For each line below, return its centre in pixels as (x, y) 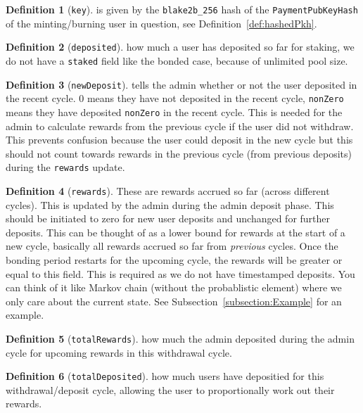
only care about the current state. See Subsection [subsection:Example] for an (174, 301)
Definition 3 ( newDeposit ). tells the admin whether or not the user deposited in (181, 84)
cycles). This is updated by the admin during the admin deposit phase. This (170, 204)
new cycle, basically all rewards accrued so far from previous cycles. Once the (172, 246)
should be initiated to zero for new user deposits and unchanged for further (168, 218)
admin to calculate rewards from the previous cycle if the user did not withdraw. (180, 126)
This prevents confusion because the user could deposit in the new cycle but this (179, 140)
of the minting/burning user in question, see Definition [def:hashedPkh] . (161, 23)
